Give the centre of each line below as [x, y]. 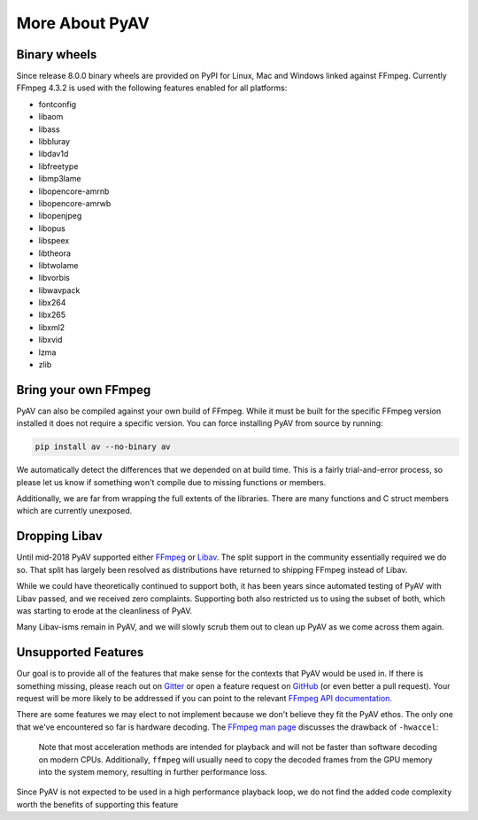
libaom [51, 117]
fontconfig [58, 104]
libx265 [52, 315]
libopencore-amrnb [74, 191]
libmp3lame [60, 179]
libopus [52, 228]
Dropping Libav [59, 536]
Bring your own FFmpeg [84, 390]
